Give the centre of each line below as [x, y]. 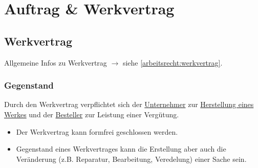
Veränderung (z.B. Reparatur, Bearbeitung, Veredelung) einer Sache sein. [131, 159]
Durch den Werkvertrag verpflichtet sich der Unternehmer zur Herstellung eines [129, 104]
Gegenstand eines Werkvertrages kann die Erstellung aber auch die [121, 149]
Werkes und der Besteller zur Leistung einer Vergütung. [92, 114]
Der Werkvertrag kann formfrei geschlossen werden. [97, 131]
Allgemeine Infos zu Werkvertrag [56, 62]
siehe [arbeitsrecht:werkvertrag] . [173, 62]
